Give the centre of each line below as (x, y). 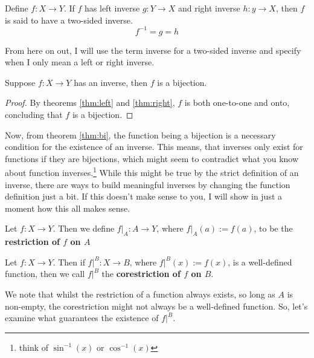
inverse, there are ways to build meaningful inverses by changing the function (148, 184)
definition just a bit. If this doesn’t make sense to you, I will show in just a (144, 196)
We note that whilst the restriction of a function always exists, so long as (140, 294)
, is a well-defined (260, 262)
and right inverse (209, 8)
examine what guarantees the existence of (82, 318)
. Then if (69, 262)
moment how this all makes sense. (68, 208)
